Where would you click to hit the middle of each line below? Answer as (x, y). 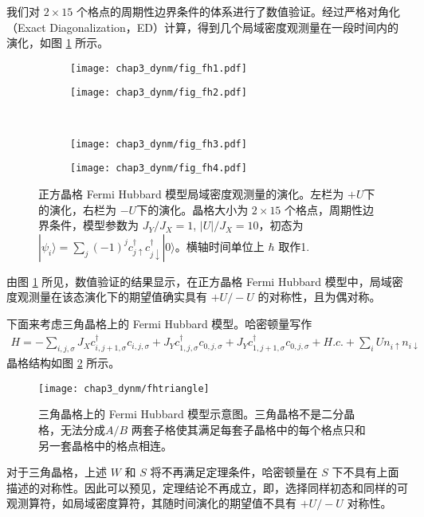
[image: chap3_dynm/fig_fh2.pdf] (159, 93)
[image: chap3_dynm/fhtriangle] (124, 388)
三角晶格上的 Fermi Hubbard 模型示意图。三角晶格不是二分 (191, 414)
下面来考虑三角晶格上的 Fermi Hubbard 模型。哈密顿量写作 (159, 323)
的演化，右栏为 (77, 209)
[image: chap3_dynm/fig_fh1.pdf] (159, 68)
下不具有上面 (365, 472)
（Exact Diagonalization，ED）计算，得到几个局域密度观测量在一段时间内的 (202, 27)
